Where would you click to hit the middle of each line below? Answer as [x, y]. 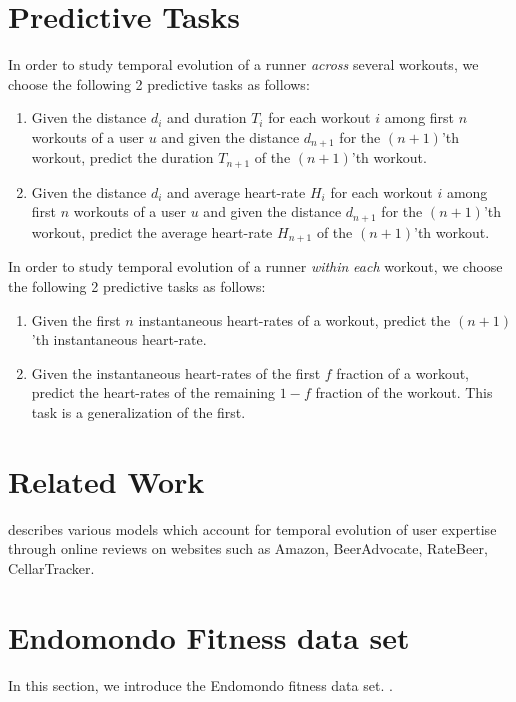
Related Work [106, 480]
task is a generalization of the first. [138, 411]
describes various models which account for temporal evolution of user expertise [252, 528]
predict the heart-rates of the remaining [153, 392]
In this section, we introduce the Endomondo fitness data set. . [200, 684]
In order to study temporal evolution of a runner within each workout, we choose [255, 266]
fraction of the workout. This [404, 392]
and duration [207, 117]
